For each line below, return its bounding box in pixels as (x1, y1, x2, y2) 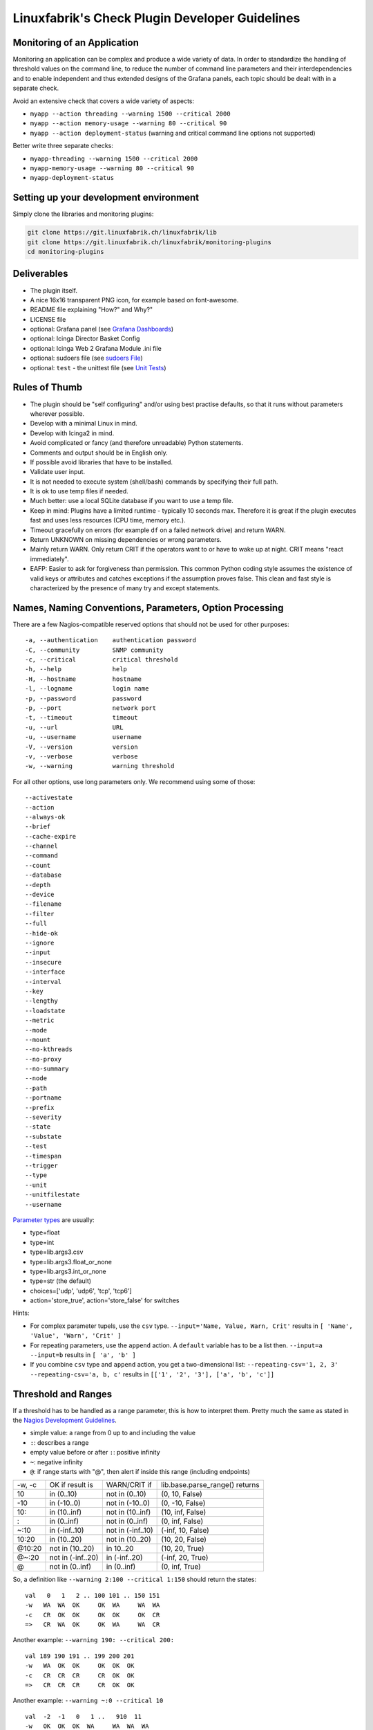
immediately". (30, 554, 69, 563)
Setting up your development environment (12, 192, 200, 203)
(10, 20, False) (161, 1535, 207, 1545)
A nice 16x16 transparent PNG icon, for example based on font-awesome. (30, 295, 239, 304)
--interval (25, 978, 62, 985)
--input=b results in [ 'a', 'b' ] (30, 1351, 136, 1359)
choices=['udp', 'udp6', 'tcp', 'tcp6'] (30, 1286, 132, 1295)
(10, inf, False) (161, 1507, 207, 1517)
